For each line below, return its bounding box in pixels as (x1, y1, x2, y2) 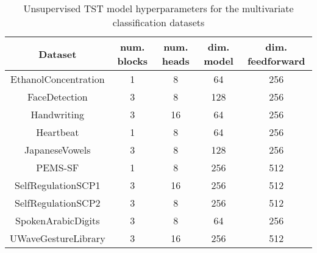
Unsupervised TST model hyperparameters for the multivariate (23, 1, 294, 15)
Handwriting (30, 107, 85, 121)
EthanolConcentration (10, 72, 105, 86)
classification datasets (112, 15, 205, 29)
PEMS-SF (36, 160, 79, 174)
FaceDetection (27, 90, 88, 104)
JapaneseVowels (24, 143, 91, 157)
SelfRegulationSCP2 (15, 196, 101, 210)
